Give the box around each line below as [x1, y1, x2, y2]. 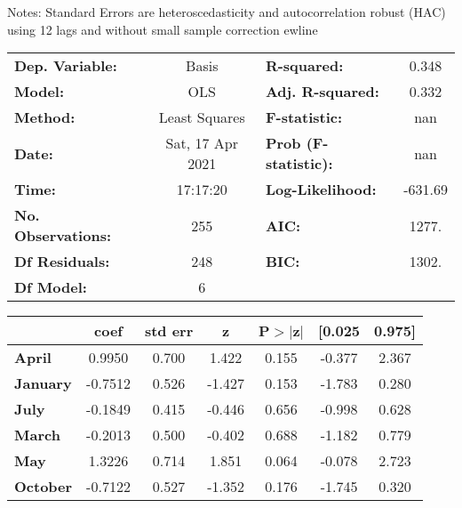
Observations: [14, 225, 112, 246]
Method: [14, 107, 76, 128]
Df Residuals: [14, 251, 110, 272]
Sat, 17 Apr [165, 133, 238, 154]
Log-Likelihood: [265, 179, 377, 200]
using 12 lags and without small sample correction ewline [7, 20, 318, 38]
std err [144, 320, 194, 342]
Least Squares [158, 107, 245, 128]
